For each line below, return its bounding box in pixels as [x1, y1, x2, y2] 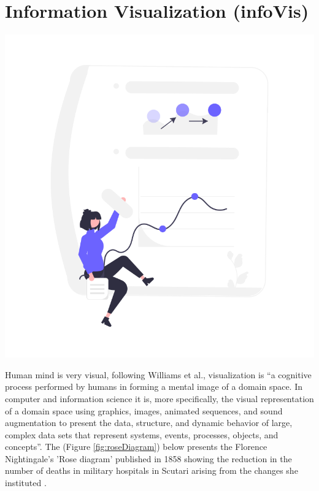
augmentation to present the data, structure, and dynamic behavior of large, [5, 416, 293, 429]
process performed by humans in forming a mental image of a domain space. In [5, 380, 303, 393]
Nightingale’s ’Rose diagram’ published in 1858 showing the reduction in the [5, 452, 292, 465]
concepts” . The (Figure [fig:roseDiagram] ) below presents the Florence [5, 440, 267, 453]
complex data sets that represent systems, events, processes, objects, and [5, 428, 279, 441]
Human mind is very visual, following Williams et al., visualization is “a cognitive [5, 368, 312, 381]
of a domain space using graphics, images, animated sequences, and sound [5, 404, 283, 417]
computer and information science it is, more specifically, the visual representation [5, 392, 314, 405]
